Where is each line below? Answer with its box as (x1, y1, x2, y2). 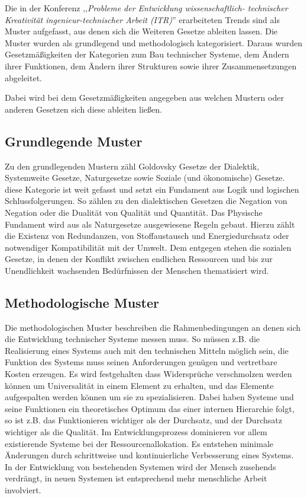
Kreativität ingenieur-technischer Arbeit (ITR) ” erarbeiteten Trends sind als (5, 13, 280, 25)
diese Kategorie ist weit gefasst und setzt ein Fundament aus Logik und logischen (5, 183, 299, 195)
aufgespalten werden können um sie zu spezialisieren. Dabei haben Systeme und (5, 391, 294, 403)
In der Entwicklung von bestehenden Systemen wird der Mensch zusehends (5, 460, 276, 473)
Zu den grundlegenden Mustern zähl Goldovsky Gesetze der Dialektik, (5, 159, 260, 172)
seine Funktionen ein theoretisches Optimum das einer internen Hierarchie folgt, (5, 402, 295, 414)
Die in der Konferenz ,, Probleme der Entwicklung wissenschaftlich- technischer (5, 2, 288, 14)
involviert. (5, 484, 41, 496)
